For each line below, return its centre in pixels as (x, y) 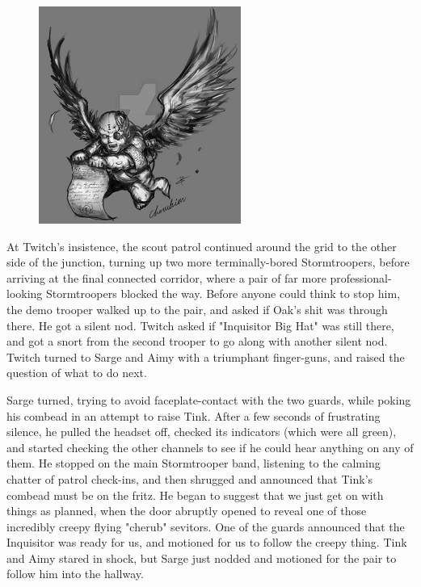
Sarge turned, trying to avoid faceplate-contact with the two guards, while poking (209, 399)
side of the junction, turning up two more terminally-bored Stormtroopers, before (208, 262)
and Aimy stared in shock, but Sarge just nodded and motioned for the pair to (202, 558)
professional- (361, 277)
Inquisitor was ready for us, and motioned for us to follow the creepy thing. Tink (207, 542)
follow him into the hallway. (75, 574)
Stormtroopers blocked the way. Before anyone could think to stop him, (223, 293)
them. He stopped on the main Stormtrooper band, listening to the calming (194, 463)
